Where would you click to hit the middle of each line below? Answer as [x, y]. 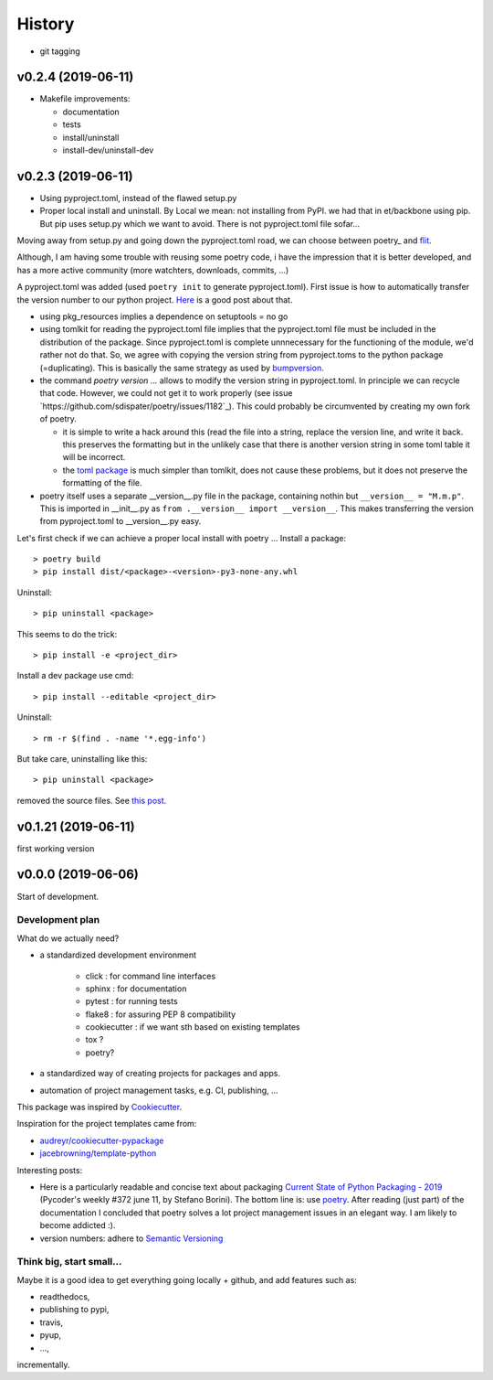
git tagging [60, 51]
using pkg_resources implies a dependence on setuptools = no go [164, 316]
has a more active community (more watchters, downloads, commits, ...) [153, 270]
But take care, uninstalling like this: [82, 758]
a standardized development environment [118, 955]
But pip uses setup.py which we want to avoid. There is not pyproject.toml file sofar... [200, 223]
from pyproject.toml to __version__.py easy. [121, 521]
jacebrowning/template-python [98, 1153]
